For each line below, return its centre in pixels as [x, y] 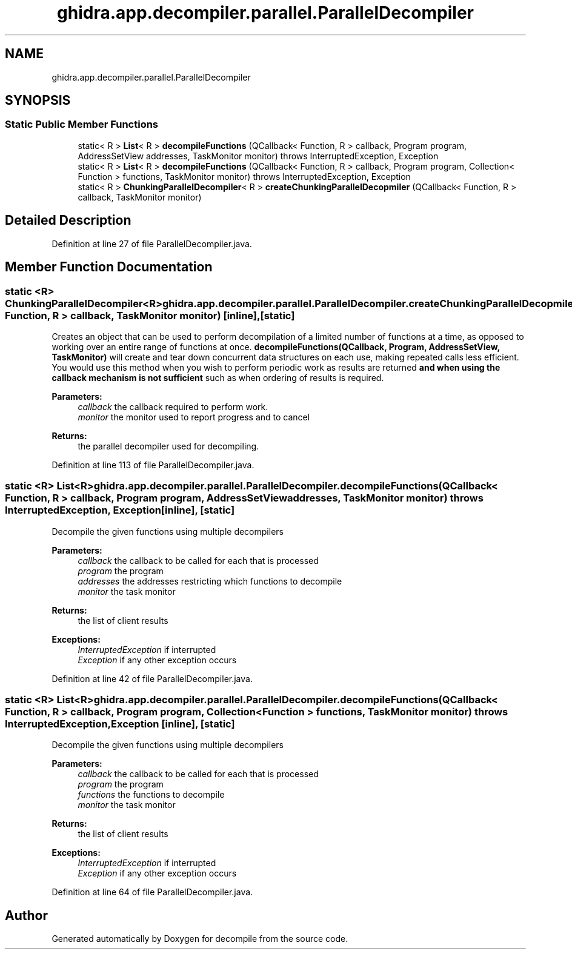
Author [26, 915]
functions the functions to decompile [151, 795]
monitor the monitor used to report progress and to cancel [194, 417]
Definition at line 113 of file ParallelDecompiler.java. [153, 465]
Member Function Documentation [109, 267]
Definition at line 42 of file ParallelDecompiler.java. [152, 678]
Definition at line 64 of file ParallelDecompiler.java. [152, 892]
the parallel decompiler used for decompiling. [168, 446]
